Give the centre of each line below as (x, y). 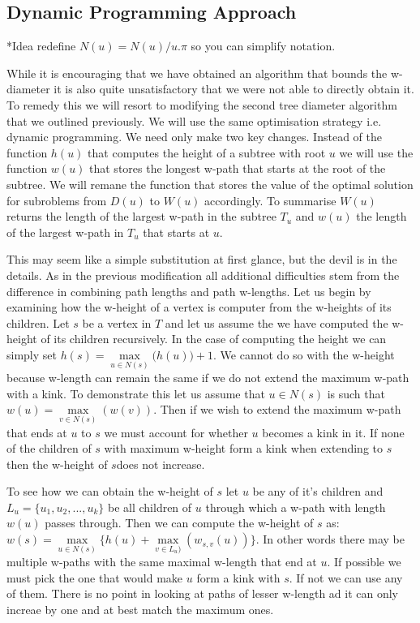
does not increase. (161, 464)
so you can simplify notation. (263, 46)
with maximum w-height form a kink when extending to (244, 448)
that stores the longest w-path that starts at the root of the (238, 168)
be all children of (150, 507)
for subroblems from (57, 200)
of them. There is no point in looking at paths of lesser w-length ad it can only (202, 593)
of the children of (49, 448)
